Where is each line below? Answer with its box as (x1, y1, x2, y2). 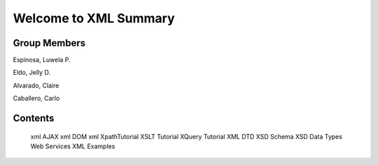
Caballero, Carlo (13, 94, 60, 103)
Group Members (13, 37, 86, 49)
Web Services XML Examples (30, 142, 115, 150)
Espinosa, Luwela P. (13, 56, 71, 64)
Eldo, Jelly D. (13, 69, 51, 77)
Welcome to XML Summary (13, 10, 175, 26)
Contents (13, 113, 55, 124)
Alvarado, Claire (13, 81, 59, 89)
